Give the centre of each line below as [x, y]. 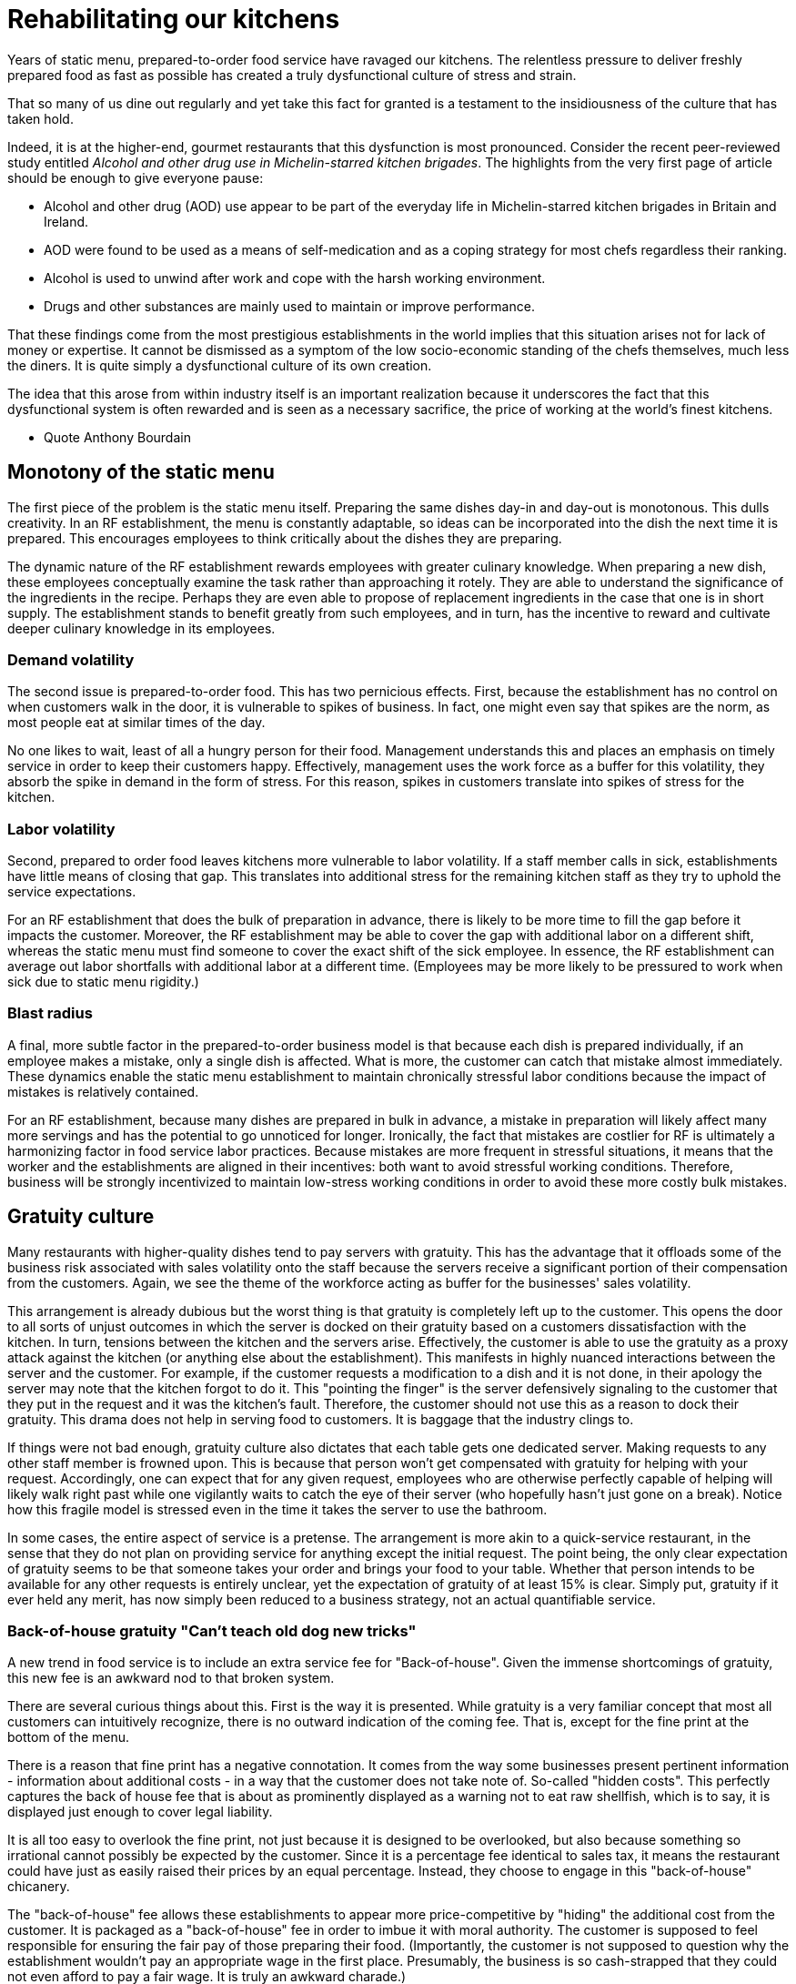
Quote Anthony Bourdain [117, 437]
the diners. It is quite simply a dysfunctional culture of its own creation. [220, 365]
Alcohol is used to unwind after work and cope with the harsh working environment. [295, 278]
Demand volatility [71, 659]
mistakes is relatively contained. [103, 1091]
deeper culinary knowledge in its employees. [141, 628]
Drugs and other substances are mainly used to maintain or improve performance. [289, 306]
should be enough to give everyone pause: [136, 177]
